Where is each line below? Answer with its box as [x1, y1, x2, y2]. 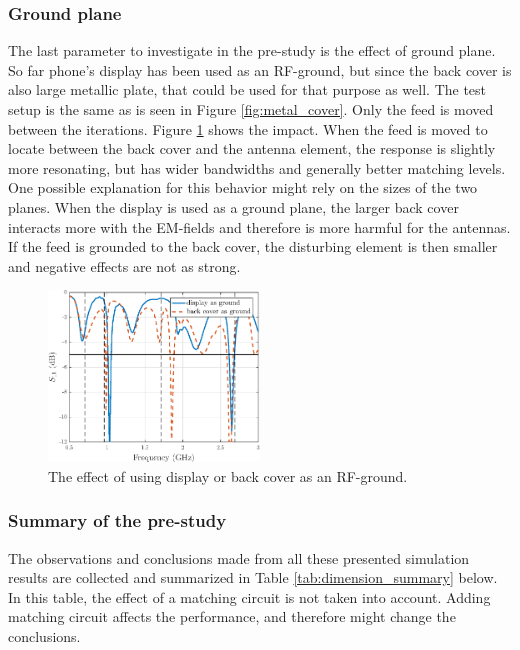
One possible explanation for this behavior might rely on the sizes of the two [8, 177, 478, 198]
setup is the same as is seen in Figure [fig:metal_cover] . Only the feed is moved [8, 99, 494, 119]
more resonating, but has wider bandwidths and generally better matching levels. [8, 157, 506, 178]
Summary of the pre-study [8, 508, 227, 533]
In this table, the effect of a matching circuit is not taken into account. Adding [8, 586, 491, 607]
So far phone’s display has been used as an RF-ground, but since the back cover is [8, 59, 512, 80]
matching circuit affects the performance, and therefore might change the [8, 606, 456, 627]
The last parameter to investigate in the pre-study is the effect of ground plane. [8, 40, 496, 61]
